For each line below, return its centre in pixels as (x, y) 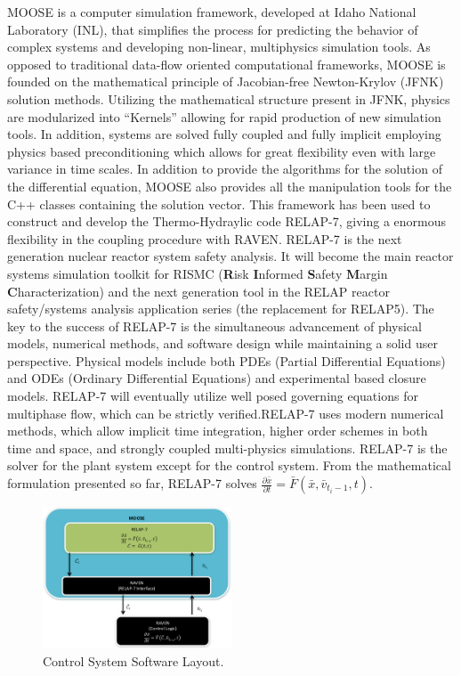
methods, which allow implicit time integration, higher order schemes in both (218, 431)
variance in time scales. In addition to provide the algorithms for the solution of (225, 169)
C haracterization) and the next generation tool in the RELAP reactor (198, 291)
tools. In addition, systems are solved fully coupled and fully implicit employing (224, 134)
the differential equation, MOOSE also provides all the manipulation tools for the (230, 186)
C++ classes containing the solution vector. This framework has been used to (219, 204)
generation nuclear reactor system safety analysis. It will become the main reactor (230, 256)
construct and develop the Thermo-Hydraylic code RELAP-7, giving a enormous (227, 221)
